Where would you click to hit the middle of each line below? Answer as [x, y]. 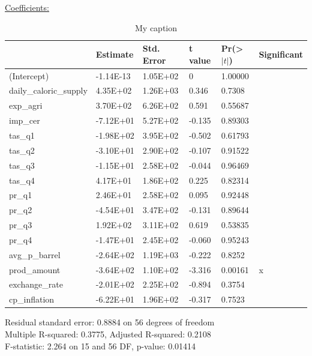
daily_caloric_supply [48, 90]
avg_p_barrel [35, 254]
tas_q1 [22, 135]
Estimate [115, 54]
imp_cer [25, 120]
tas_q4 [22, 180]
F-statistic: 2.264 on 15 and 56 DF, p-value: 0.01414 [100, 345]
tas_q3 [22, 165]
